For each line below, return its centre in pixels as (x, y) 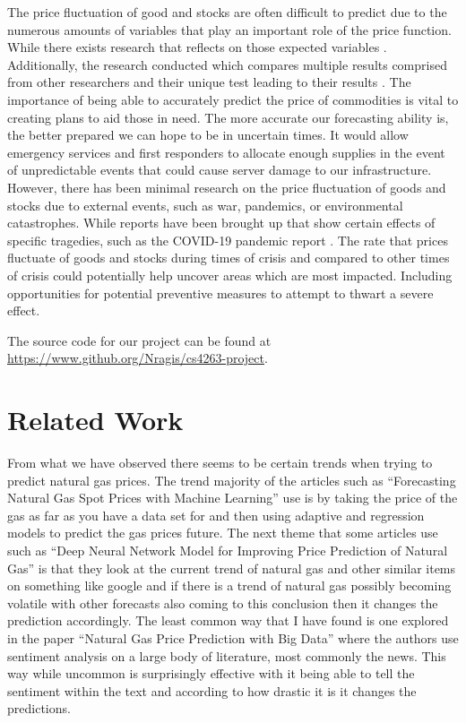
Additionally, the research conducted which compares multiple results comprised (227, 64)
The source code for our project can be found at (139, 340)
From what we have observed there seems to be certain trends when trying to (220, 462)
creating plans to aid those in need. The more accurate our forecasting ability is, (228, 117)
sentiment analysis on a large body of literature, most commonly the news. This (227, 655)
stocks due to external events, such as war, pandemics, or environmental (205, 205)
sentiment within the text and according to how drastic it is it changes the (212, 690)
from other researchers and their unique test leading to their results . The (209, 82)
